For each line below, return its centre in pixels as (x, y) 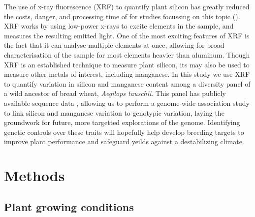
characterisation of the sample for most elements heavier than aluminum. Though (127, 54)
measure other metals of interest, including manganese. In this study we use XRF (127, 74)
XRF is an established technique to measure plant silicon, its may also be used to (127, 64)
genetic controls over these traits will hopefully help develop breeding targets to (124, 132)
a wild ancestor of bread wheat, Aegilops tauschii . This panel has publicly (115, 93)
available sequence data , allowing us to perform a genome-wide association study (127, 103)
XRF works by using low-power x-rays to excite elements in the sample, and (119, 26)
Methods (34, 175)
